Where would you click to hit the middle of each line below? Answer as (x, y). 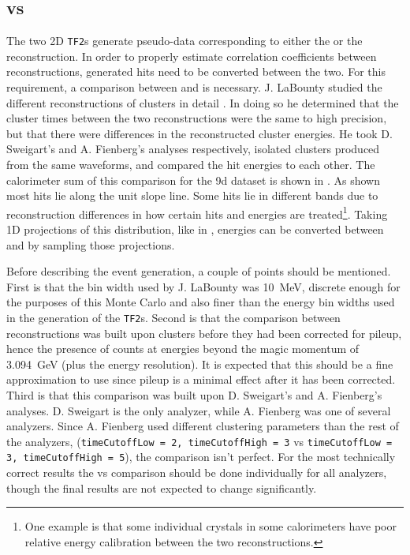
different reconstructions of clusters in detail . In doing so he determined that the (203, 102)
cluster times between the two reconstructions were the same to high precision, (197, 118)
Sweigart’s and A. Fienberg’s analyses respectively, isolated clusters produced (193, 149)
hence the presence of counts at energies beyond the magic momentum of (183, 349)
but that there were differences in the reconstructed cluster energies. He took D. (199, 133)
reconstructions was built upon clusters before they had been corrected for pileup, (204, 333)
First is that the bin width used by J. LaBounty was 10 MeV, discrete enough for (203, 286)
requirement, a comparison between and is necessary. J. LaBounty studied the (194, 87)
